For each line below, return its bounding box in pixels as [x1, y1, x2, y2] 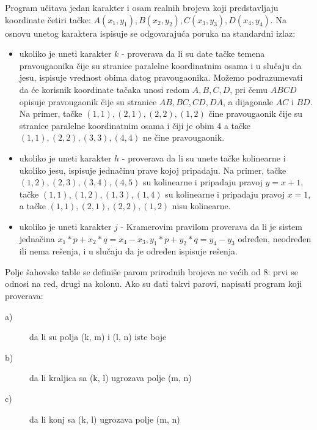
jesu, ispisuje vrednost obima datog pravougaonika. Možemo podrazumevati [19, 71, 303, 84]
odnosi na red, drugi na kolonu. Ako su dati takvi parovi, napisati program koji [5, 277, 302, 290]
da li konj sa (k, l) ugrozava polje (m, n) [29, 412, 180, 425]
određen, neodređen [238, 232, 312, 245]
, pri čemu [230, 83, 268, 95]
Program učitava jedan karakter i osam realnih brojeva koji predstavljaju [5, 1, 279, 13]
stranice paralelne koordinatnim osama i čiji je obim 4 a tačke [19, 119, 251, 132]
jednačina [19, 232, 55, 245]
